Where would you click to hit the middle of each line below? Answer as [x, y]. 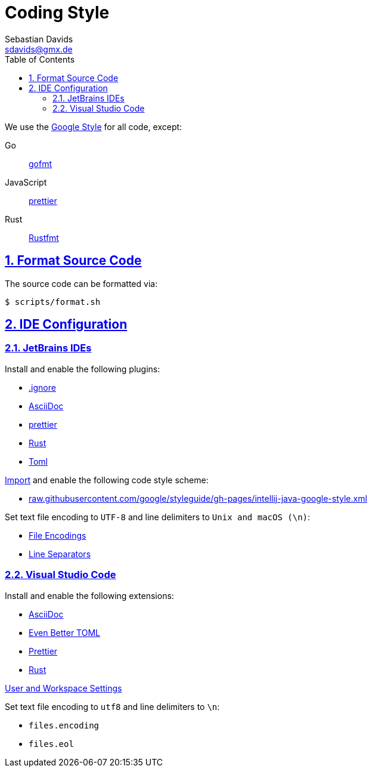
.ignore [42, 387]
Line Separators [60, 554]
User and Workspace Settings [63, 688]
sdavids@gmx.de [39, 49]
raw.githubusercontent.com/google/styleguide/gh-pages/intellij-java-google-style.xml [198, 498]
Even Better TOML [64, 632]
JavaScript [26, 182]
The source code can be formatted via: [81, 283]
